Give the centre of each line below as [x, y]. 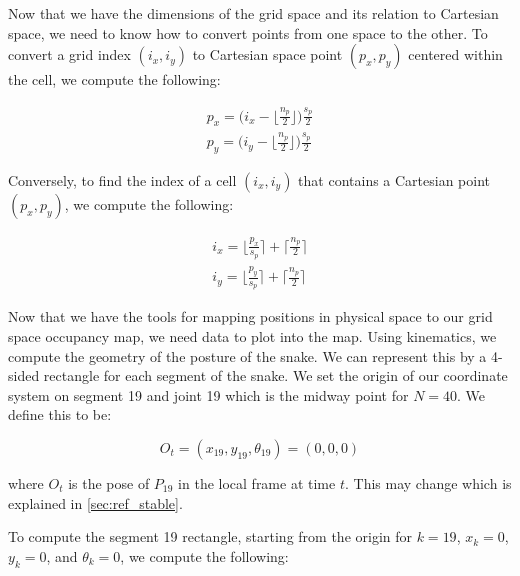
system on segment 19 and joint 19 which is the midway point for [208, 394]
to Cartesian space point [267, 54]
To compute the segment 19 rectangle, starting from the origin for [210, 536]
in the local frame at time [257, 482]
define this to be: [60, 414]
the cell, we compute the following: [114, 79]
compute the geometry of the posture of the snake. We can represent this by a [247, 355]
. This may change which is [428, 482]
